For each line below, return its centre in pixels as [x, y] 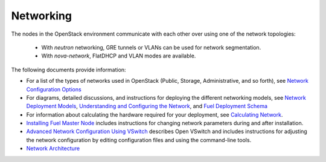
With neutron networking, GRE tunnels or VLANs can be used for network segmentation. [151, 47]
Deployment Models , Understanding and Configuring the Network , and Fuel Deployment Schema [147, 106]
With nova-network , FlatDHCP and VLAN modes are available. [119, 56]
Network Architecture [53, 149]
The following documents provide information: [69, 70]
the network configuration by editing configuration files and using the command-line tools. [139, 140]
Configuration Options [54, 89]
